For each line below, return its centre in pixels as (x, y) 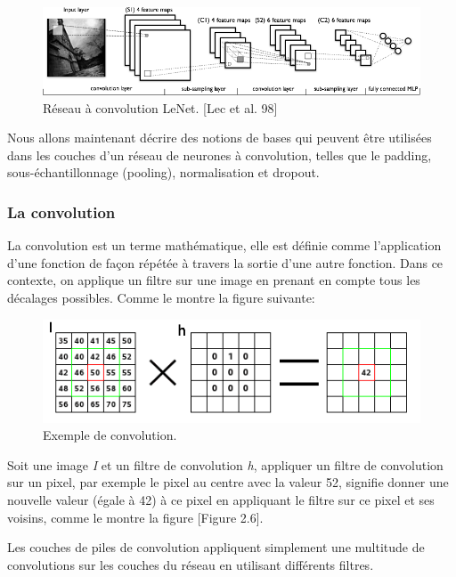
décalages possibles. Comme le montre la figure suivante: (161, 298)
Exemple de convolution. (110, 435)
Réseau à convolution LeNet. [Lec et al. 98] (160, 107)
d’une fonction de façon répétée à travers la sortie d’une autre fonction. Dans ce (225, 262)
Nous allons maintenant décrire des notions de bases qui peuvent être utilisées (220, 138)
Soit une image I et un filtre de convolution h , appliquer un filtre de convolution (225, 464)
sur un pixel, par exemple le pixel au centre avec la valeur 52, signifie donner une (228, 482)
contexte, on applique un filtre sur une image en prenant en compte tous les (214, 280)
